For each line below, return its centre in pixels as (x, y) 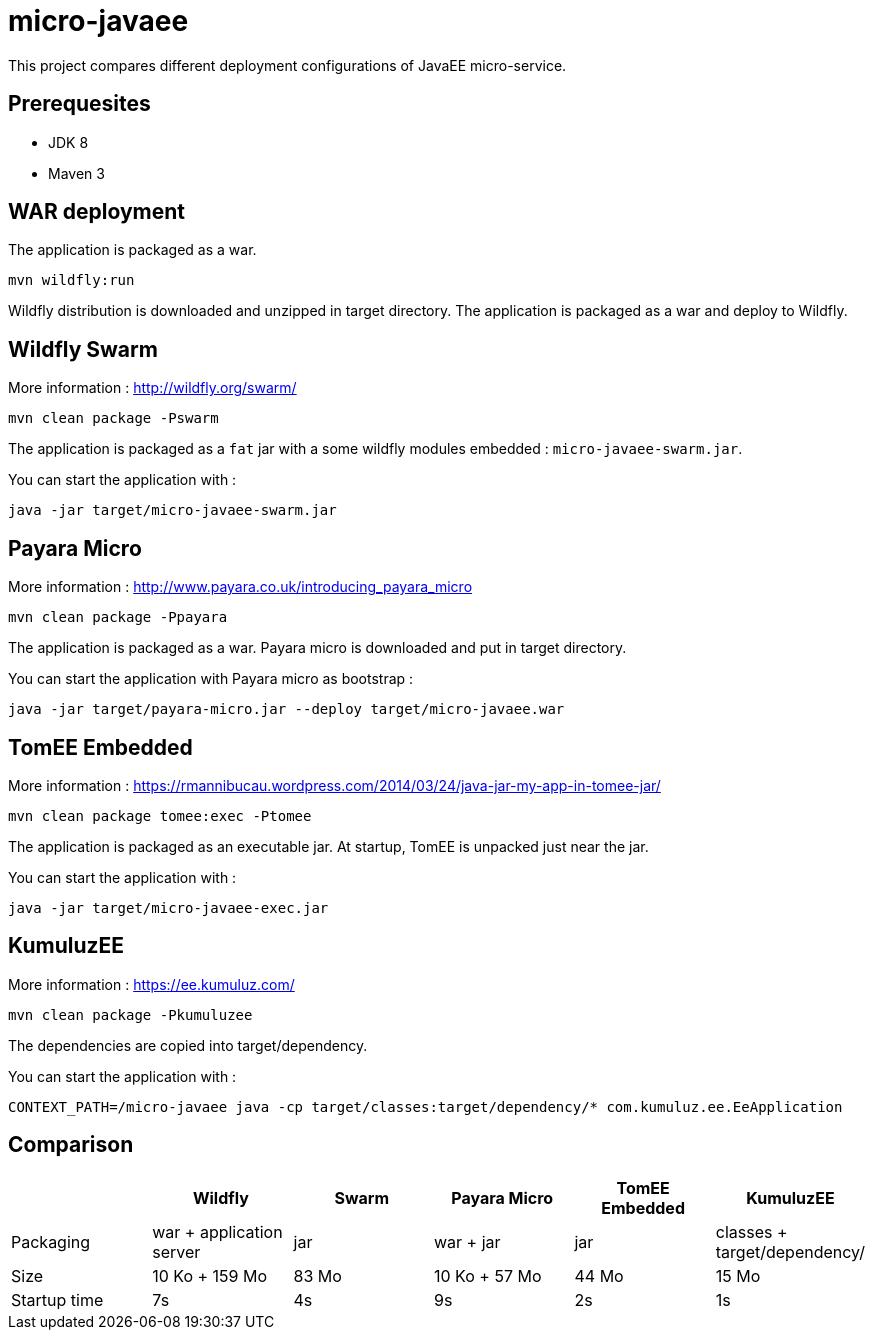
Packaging (51, 1241)
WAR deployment (96, 212)
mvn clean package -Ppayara (118, 617)
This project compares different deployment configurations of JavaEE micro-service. (287, 65)
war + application (217, 1231)
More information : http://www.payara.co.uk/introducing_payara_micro (240, 587)
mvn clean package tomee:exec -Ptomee (160, 815)
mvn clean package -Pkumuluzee (130, 1014)
